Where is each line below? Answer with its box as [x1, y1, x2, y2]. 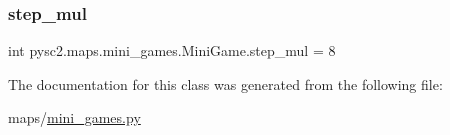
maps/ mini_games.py [8, 107, 141, 128]
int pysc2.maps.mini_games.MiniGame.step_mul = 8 [8, 40, 336, 61]
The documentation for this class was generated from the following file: [8, 73, 443, 94]
